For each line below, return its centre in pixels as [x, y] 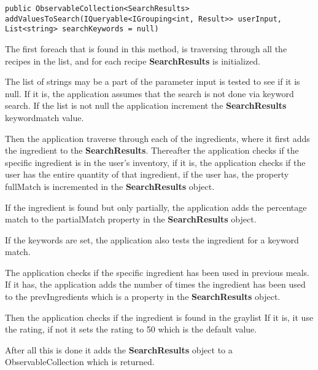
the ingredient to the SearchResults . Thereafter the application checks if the [152, 150]
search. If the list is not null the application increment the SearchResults [146, 105]
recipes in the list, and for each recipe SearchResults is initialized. [133, 61]
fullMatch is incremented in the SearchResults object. [110, 186]
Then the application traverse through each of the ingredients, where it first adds [157, 138]
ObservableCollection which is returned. [80, 362]
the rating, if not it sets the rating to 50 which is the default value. [131, 329]
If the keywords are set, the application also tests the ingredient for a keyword [152, 239]
